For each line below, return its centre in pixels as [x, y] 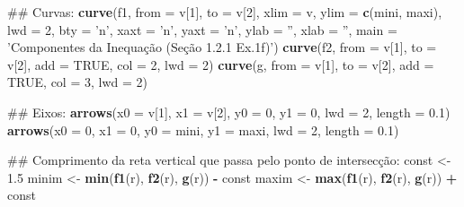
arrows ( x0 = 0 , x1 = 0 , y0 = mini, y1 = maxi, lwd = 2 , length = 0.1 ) [203, 129]
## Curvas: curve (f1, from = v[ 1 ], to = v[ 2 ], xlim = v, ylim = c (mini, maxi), [225, 12]
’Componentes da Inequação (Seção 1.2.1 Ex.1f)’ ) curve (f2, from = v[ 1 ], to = [222, 47]
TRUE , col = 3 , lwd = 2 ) [77, 82]
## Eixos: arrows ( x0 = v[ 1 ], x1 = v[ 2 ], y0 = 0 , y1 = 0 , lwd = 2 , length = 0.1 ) [229, 112]
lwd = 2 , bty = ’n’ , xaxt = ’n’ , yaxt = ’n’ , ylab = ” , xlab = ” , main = [202, 29]
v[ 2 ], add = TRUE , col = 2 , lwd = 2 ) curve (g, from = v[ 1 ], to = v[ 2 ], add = [221, 64]
